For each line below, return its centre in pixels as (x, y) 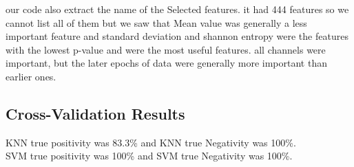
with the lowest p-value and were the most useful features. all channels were (166, 49)
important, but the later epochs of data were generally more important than (166, 63)
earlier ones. (31, 76)
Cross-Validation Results (95, 113)
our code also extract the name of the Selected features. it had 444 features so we (177, 9)
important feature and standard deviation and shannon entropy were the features (177, 36)
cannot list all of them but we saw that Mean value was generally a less (156, 22)
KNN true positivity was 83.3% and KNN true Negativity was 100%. (151, 142)
